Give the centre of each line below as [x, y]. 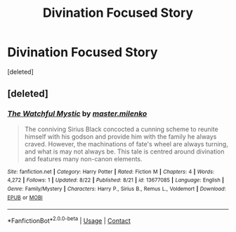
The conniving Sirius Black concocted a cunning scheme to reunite [122, 129]
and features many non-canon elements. [83, 158]
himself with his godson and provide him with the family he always [120, 136]
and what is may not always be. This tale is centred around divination [124, 151]
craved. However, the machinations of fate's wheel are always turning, [126, 144]
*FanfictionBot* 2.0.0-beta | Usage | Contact [69, 220]
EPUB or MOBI [25, 198]
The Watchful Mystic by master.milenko [77, 114]
